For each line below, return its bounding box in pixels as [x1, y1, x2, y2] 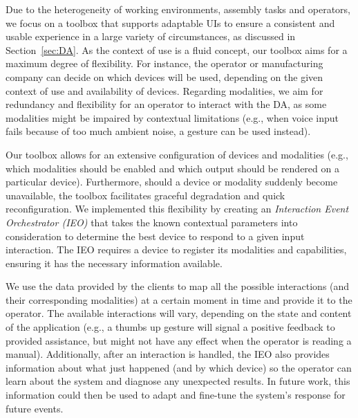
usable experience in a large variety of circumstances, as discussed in [6, 29, 296, 44]
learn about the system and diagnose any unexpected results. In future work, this [6, 374, 350, 388]
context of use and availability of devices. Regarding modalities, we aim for [6, 83, 323, 98]
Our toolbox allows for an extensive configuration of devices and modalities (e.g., [6, 147, 348, 161]
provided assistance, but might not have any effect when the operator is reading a [6, 333, 352, 347]
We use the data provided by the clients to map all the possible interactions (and [6, 279, 350, 293]
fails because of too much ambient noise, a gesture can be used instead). [6, 124, 311, 138]
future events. [6, 401, 64, 415]
